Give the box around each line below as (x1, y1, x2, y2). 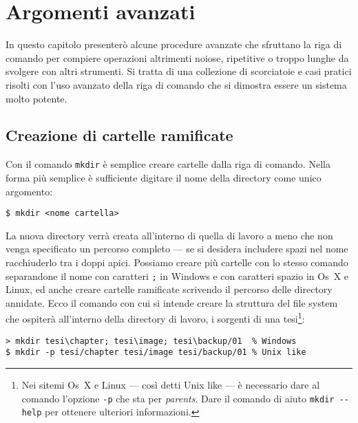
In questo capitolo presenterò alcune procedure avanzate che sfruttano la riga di (6, 37, 342, 52)
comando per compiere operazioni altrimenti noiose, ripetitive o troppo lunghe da (6, 50, 349, 65)
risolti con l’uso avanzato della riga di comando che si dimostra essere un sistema (6, 77, 347, 91)
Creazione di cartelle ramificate (6, 124, 233, 146)
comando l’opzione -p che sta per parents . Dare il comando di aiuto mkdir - (21, 391, 344, 405)
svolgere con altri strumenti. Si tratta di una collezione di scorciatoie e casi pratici (6, 64, 352, 78)
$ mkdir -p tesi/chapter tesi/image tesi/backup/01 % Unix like (6, 347, 306, 358)
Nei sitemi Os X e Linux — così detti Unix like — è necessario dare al (21, 377, 320, 391)
